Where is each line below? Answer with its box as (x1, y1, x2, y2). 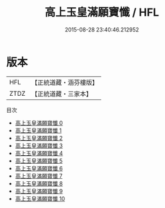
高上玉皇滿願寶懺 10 (15, 195, 66, 202)
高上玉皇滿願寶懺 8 (15, 179, 63, 187)
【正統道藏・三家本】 (31, 89, 93, 98)
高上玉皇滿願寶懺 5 (15, 157, 63, 164)
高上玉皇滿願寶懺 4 (15, 149, 63, 156)
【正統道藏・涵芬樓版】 (31, 78, 99, 87)
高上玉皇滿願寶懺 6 (15, 164, 63, 172)
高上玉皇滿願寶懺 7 (15, 172, 62, 179)
